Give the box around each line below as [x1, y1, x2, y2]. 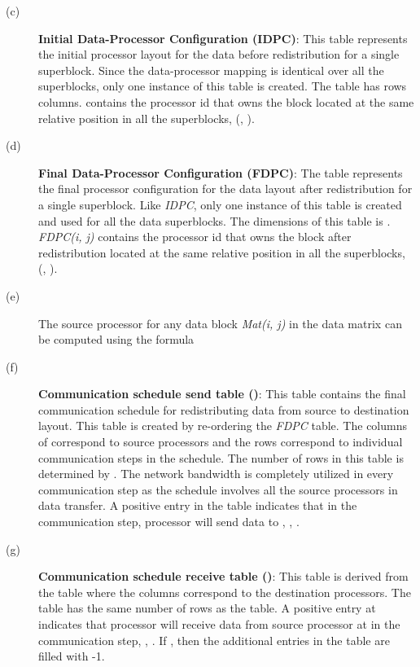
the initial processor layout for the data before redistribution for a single [38, 46, 400, 63]
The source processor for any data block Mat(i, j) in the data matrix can [38, 314, 402, 331]
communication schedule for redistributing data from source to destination [38, 401, 409, 418]
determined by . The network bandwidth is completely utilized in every [38, 465, 394, 482]
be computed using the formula [38, 331, 195, 348]
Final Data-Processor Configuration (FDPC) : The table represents [38, 164, 403, 181]
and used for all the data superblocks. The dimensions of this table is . [38, 212, 391, 229]
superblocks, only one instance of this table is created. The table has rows [38, 77, 407, 94]
